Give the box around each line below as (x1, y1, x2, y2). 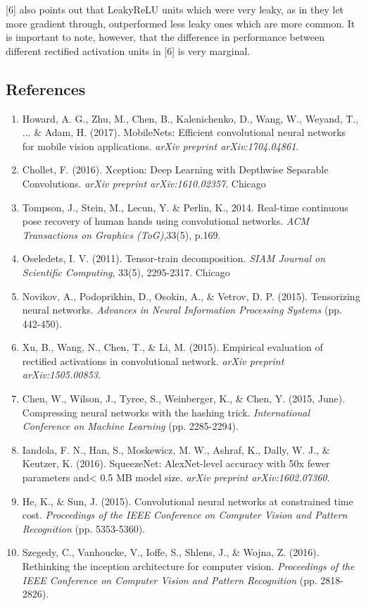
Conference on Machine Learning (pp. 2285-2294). (22, 419, 239, 433)
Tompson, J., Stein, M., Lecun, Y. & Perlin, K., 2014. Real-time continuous (22, 199, 348, 214)
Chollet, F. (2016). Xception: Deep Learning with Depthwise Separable (22, 162, 329, 177)
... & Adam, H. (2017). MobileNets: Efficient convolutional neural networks (22, 125, 346, 140)
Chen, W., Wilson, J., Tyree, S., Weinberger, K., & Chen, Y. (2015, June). (22, 391, 346, 406)
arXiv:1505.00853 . (22, 367, 101, 382)
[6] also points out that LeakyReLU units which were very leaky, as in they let (6, 2, 344, 16)
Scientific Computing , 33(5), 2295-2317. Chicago (22, 264, 230, 279)
